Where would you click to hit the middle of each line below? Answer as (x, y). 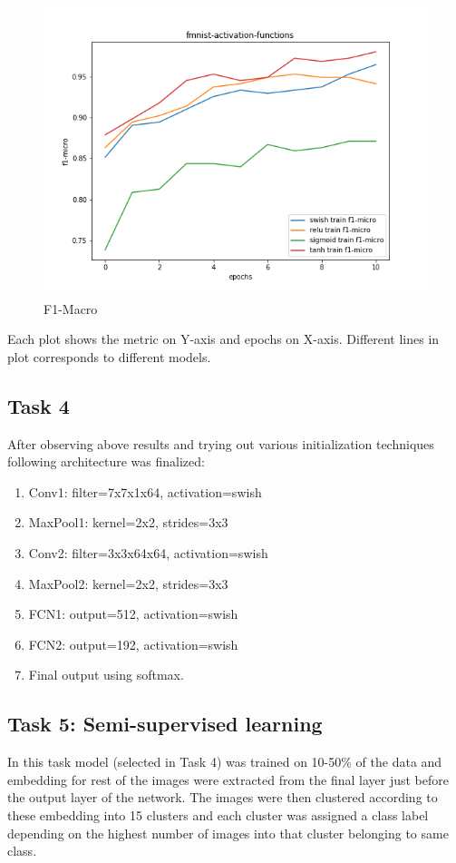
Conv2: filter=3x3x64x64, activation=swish (148, 552)
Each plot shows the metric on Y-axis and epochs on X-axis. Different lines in (223, 339)
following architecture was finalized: (106, 461)
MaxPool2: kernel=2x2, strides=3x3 (128, 583)
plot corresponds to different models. (109, 356)
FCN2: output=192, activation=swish (133, 644)
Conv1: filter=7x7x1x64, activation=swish (145, 491)
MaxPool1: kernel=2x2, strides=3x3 (128, 522)
